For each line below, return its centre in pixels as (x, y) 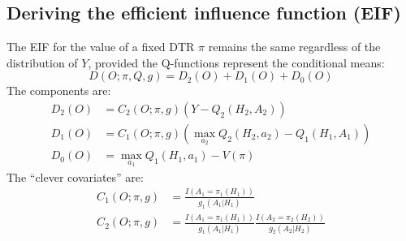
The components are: (59, 90)
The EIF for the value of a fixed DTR (101, 47)
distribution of (42, 62)
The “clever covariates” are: (75, 176)
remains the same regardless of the (294, 47)
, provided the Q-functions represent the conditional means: (236, 62)
